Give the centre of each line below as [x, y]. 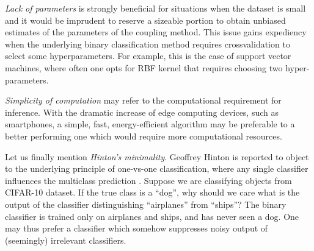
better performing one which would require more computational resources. [144, 136]
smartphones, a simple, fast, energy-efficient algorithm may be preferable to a [150, 124]
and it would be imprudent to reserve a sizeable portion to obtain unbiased [145, 20]
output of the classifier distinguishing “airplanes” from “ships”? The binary [146, 204]
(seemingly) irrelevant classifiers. [66, 240]
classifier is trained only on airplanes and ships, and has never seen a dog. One [152, 216]
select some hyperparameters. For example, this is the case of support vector [148, 56]
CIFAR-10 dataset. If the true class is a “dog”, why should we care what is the [152, 192]
